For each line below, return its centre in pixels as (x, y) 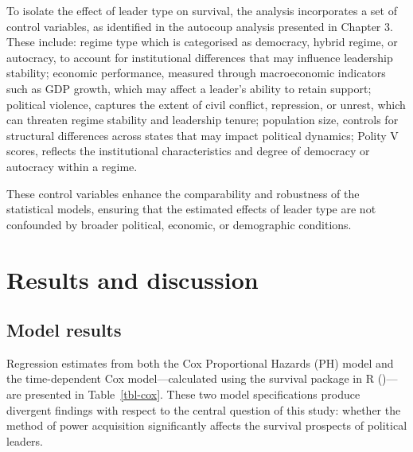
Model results (64, 330)
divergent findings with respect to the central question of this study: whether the (204, 409)
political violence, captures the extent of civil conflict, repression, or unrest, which (206, 104)
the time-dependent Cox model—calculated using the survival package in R (190, 378)
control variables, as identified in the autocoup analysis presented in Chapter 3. (200, 26)
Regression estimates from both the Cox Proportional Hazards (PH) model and (200, 362)
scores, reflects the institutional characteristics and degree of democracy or (188, 151)
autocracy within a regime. (72, 166)
